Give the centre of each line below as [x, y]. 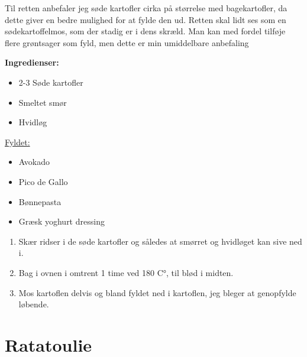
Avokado [34, 162]
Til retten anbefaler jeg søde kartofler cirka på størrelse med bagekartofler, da [146, 8]
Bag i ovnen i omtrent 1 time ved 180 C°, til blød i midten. [126, 272]
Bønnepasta [40, 201]
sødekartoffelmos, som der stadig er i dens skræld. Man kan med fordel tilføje [145, 31]
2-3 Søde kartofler [51, 82]
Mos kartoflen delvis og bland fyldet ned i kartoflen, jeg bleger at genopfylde [157, 292]
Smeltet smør [43, 102]
